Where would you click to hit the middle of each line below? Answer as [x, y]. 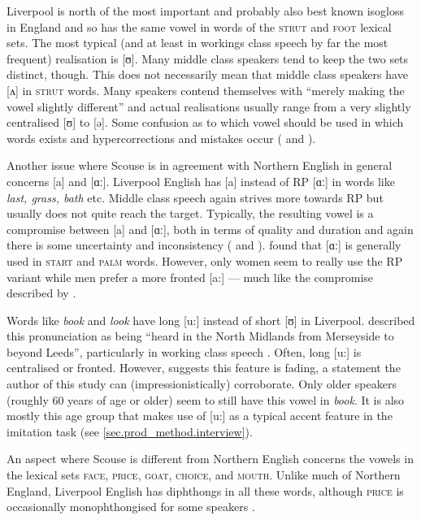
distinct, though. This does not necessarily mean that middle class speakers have [207, 74]
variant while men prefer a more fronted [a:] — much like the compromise [190, 277]
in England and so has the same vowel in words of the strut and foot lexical [199, 26]
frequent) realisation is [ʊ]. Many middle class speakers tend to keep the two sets [208, 58]
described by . [41, 293]
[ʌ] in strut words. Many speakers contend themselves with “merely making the [206, 90]
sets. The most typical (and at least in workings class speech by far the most [197, 43]
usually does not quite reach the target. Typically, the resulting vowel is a [190, 213]
